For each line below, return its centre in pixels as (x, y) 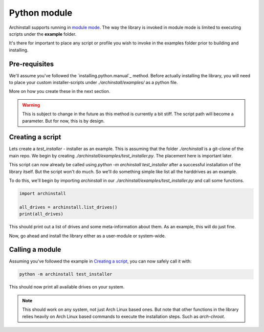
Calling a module (35, 250)
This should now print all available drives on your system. (67, 287)
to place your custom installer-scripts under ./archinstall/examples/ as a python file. (93, 83)
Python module (41, 13)
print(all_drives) (41, 214)
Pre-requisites (31, 64)
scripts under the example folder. (43, 34)
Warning (31, 105)
